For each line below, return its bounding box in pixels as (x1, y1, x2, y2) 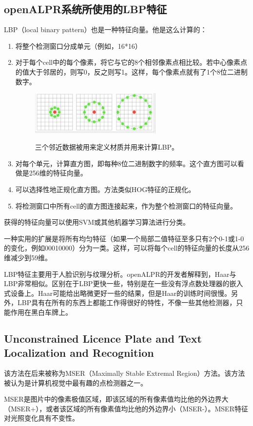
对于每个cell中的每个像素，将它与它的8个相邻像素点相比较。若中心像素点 (15, 57, 248, 67)
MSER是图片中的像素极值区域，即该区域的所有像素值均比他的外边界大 (4, 394, 229, 404)
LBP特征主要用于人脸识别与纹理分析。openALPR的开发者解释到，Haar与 (4, 269, 236, 279)
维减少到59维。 (4, 252, 52, 262)
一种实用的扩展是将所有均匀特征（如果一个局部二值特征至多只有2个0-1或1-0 (4, 233, 244, 243)
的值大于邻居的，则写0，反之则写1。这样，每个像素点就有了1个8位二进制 (15, 66, 248, 77)
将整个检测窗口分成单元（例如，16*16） (15, 40, 142, 51)
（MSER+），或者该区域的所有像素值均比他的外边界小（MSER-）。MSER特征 (4, 403, 248, 413)
